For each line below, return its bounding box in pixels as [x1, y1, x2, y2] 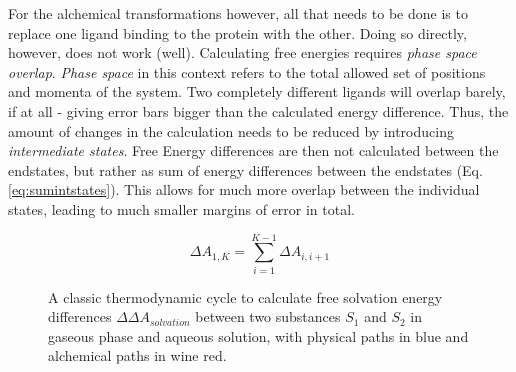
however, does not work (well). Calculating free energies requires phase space [8, 42, 477, 63]
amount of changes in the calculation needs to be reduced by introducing [8, 120, 454, 141]
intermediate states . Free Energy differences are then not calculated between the [8, 140, 499, 161]
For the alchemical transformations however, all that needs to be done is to [8, 3, 468, 23]
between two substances [195, 306, 341, 327]
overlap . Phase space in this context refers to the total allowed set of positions [8, 61, 486, 82]
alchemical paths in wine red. [48, 345, 227, 366]
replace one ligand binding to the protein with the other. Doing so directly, [8, 22, 467, 43]
